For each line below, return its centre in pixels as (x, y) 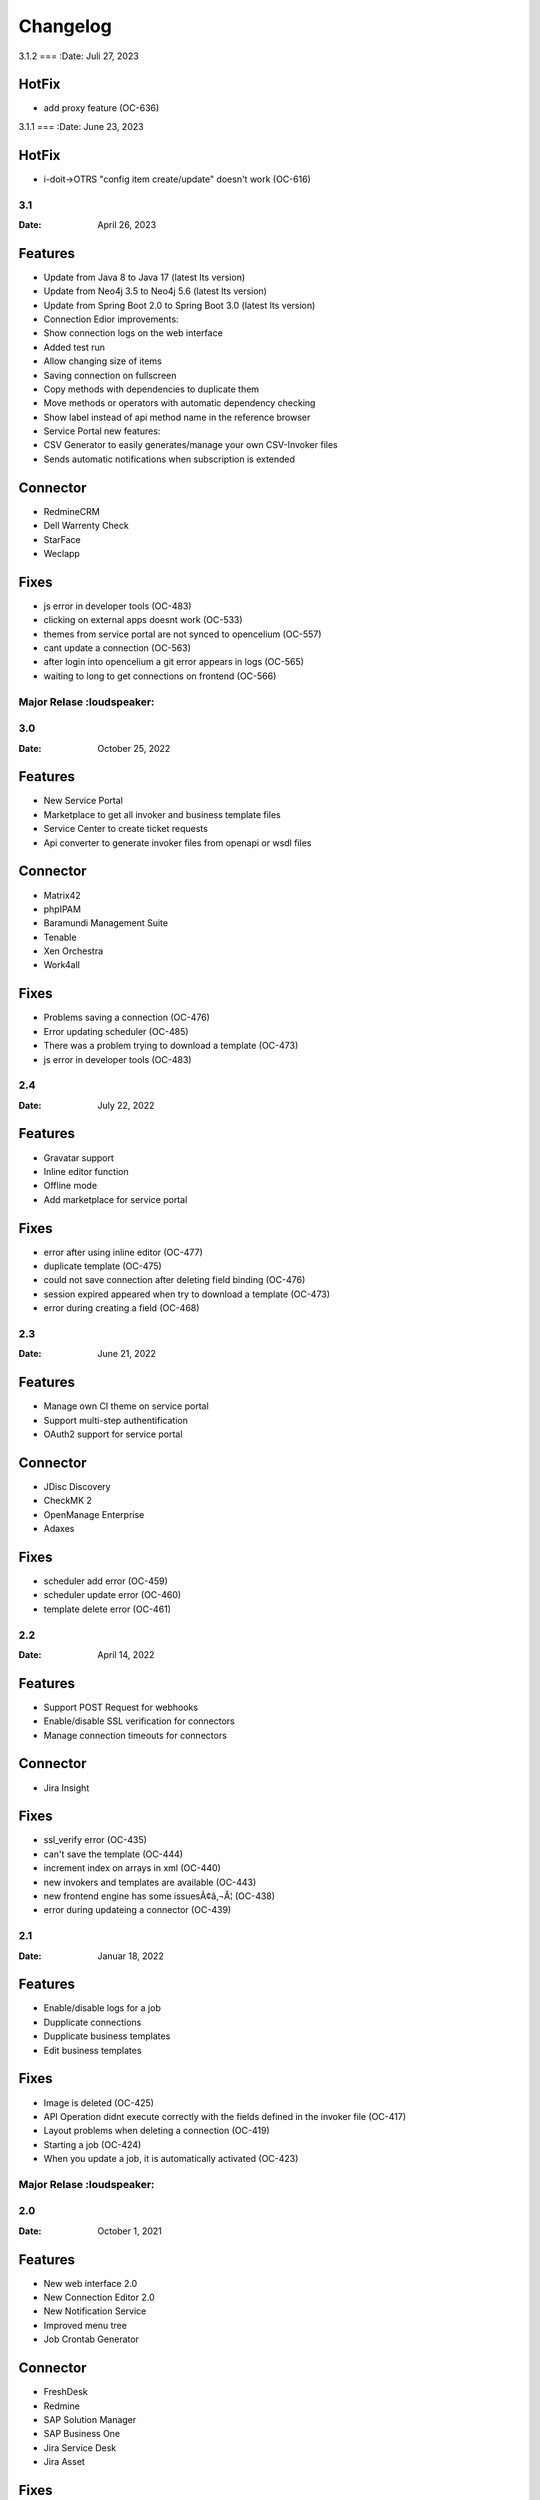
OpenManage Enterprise (94, 1514)
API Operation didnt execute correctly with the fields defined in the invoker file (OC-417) (225, 2116)
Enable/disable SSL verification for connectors (139, 1721)
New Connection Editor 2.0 (99, 2297)
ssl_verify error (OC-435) (95, 1840)
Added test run (74, 347)
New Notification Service (95, 2311)
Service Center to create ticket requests (126, 829)
